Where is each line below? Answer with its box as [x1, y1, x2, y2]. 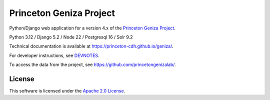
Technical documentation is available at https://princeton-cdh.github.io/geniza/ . [9, 43, 173, 49]
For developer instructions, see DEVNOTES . [9, 52, 99, 58]
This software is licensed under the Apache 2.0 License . [9, 88, 125, 94]
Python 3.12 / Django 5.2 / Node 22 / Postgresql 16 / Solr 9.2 [9, 34, 133, 40]
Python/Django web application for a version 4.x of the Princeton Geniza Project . [9, 25, 176, 31]
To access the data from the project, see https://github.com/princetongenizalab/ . [9, 61, 176, 67]
